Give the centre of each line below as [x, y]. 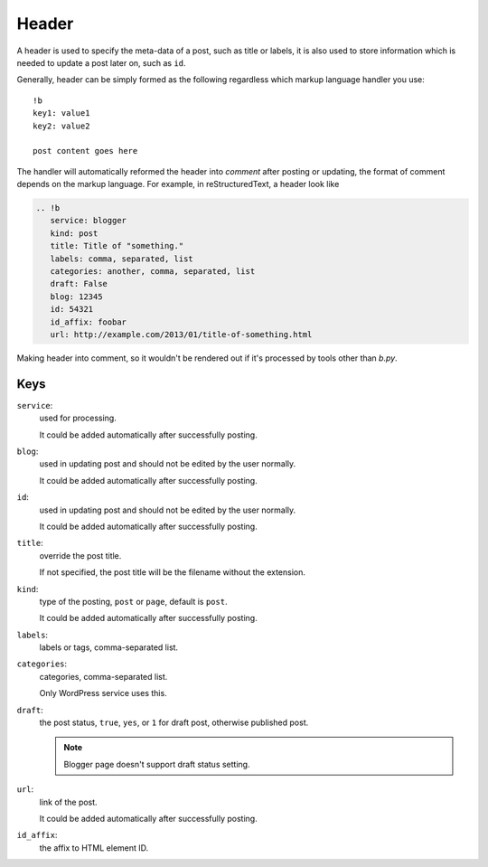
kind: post [74, 233]
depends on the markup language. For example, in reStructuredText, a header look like [178, 184]
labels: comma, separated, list [122, 259]
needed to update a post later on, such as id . [101, 62]
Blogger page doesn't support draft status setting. [157, 764]
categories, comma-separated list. [103, 676]
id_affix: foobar [88, 322]
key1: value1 [61, 113]
